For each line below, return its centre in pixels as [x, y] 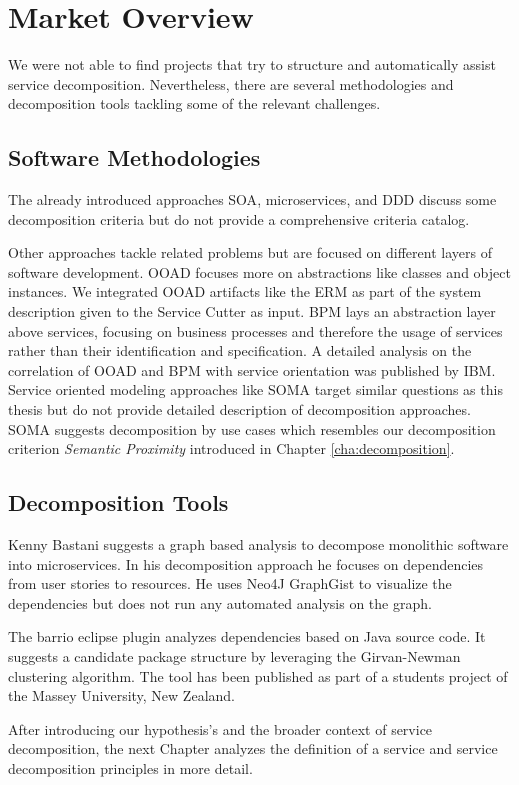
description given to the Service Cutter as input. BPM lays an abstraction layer [252, 311]
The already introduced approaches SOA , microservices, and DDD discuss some [252, 199]
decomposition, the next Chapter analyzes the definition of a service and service [253, 748]
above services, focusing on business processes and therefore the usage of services [255, 330]
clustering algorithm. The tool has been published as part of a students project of [258, 675]
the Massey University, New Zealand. [121, 695]
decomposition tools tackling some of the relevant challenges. [194, 103]
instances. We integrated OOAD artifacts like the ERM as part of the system [245, 291]
